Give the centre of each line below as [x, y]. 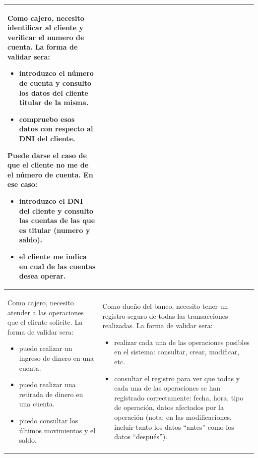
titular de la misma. [54, 102]
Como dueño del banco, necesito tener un [165, 306]
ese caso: [23, 184]
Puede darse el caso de [47, 155]
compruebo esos [47, 119]
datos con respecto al [56, 129]
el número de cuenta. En [50, 174]
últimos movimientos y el [57, 430]
